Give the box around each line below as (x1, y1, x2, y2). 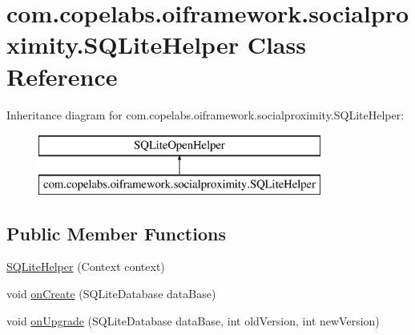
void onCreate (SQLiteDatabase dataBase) (6, 285, 216, 302)
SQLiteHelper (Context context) (6, 258, 165, 275)
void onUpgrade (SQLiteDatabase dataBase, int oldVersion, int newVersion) (6, 312, 380, 329)
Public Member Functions (6, 220, 226, 245)
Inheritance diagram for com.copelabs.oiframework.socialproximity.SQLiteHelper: (6, 106, 405, 123)
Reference (6, 59, 118, 92)
